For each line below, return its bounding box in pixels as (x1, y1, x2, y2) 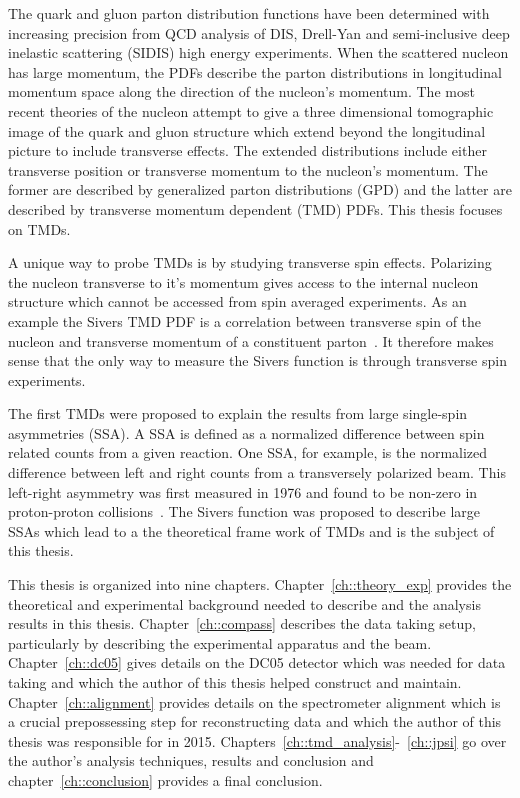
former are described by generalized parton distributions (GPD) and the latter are (8, 179, 512, 200)
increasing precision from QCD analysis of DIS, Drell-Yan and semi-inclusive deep (8, 22, 510, 43)
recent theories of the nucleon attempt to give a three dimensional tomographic (8, 100, 494, 121)
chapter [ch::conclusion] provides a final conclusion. (8, 769, 323, 790)
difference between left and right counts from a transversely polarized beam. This (8, 462, 506, 483)
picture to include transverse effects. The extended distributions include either (8, 140, 487, 161)
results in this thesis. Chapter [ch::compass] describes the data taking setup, (8, 613, 476, 634)
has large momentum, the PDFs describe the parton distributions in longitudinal (8, 61, 502, 82)
